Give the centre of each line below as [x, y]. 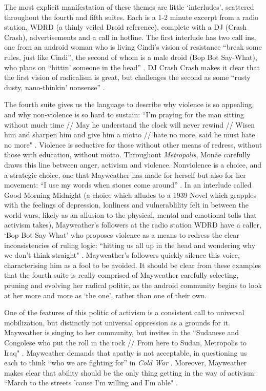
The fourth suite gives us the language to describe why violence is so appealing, [129, 104]
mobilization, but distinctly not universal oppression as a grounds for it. [117, 322]
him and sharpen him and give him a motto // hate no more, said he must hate [130, 135]
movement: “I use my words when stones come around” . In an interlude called [128, 185]
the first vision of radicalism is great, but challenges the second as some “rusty [127, 77]
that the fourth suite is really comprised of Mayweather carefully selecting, [121, 275]
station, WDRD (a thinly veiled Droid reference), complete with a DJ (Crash [126, 27]
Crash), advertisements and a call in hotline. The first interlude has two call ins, [130, 37]
